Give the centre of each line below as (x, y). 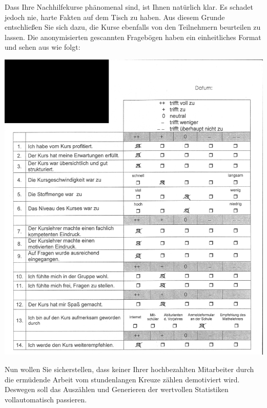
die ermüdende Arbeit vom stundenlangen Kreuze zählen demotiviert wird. (122, 379)
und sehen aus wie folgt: (43, 47)
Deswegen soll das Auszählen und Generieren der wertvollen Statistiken (117, 389)
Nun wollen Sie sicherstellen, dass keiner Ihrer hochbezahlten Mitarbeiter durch (129, 369)
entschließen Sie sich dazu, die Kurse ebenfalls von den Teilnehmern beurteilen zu (133, 27)
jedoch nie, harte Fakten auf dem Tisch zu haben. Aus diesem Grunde (115, 17)
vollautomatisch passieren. (46, 399)
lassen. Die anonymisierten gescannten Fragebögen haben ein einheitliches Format (133, 37)
